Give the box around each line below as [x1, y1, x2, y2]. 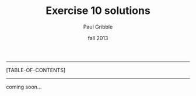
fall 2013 [87, 34, 108, 41]
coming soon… [6, 83, 42, 90]
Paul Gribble [83, 23, 113, 30]
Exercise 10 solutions [45, 4, 150, 17]
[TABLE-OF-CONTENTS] [6, 66, 66, 73]
